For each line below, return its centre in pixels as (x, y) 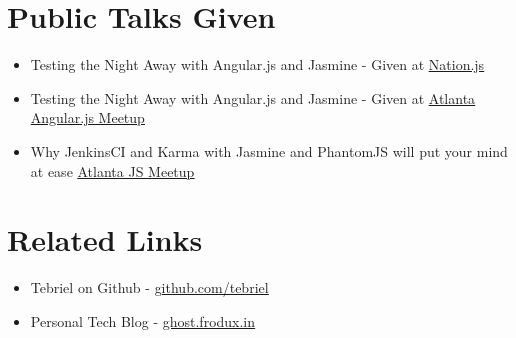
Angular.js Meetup (87, 117)
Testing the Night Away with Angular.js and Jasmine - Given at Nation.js (257, 64)
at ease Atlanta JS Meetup (112, 170)
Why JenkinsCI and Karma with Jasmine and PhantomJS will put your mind (269, 150)
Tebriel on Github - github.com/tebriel (149, 287)
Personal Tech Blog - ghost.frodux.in (143, 320)
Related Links (105, 239)
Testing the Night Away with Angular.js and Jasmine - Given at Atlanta (253, 97)
